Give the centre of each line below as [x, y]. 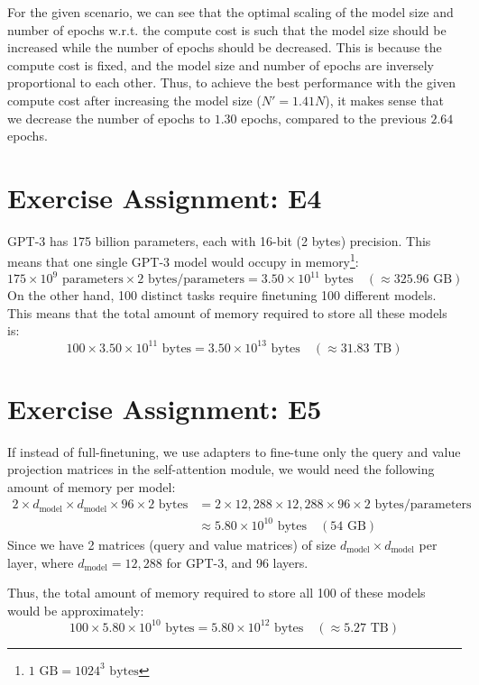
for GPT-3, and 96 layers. [237, 562]
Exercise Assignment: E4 [165, 197]
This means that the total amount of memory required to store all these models [227, 312]
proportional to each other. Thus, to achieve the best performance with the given [231, 82]
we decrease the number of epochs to [109, 118]
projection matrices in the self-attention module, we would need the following [221, 469]
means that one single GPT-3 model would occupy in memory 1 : [183, 260]
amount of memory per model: [92, 486]
